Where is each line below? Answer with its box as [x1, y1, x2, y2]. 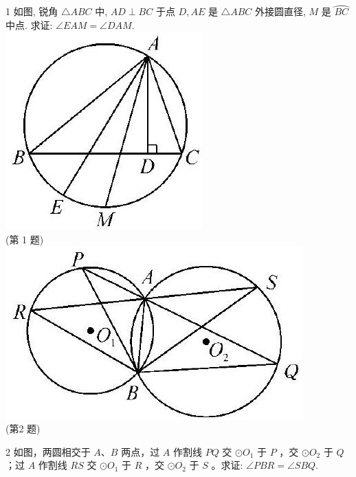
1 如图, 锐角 [5, 4, 58, 19]
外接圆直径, [254, 4, 306, 19]
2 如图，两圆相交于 [5, 444, 91, 458]
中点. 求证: [5, 17, 53, 32]
